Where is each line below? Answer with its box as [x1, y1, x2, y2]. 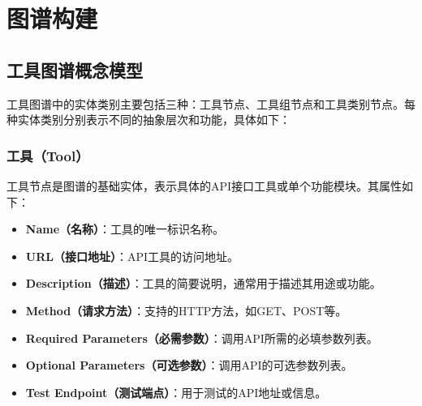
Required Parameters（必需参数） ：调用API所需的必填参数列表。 [25, 329, 378, 346]
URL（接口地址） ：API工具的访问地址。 [25, 247, 239, 264]
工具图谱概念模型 [6, 57, 143, 82]
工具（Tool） [6, 145, 89, 165]
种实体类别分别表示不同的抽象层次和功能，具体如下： [6, 111, 291, 128]
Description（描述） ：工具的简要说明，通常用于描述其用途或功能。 [25, 275, 381, 292]
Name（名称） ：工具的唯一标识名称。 [25, 220, 225, 237]
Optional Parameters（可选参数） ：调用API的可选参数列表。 [25, 357, 353, 374]
